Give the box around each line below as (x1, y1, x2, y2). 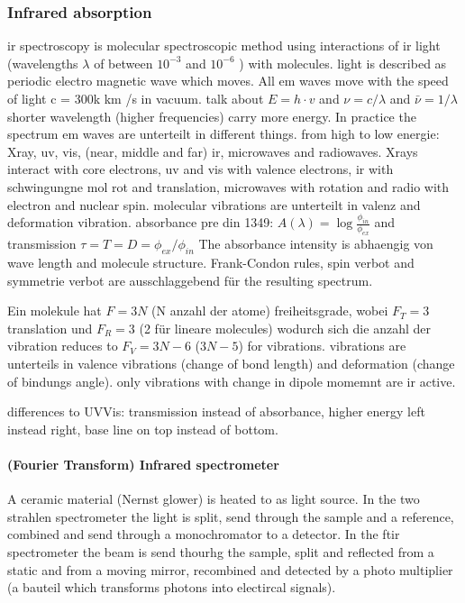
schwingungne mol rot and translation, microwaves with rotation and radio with (7, 177, 450, 196)
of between (94, 53, 153, 72)
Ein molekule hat (7, 301, 102, 320)
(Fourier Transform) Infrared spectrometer (7, 454, 279, 473)
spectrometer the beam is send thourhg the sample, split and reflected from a (7, 542, 434, 561)
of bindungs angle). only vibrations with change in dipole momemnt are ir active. (7, 371, 456, 390)
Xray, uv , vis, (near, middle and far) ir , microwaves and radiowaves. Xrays (7, 142, 418, 160)
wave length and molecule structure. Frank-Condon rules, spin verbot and (7, 253, 415, 271)
